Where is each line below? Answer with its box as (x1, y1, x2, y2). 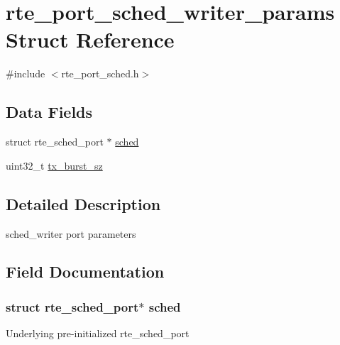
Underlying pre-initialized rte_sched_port (6, 326, 190, 341)
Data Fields (6, 101, 93, 123)
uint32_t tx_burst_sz (6, 158, 103, 172)
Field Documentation (6, 261, 165, 283)
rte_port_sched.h (61, 66, 139, 81)
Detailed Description (6, 192, 161, 214)
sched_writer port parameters (6, 226, 136, 241)
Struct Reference (6, 25, 175, 54)
